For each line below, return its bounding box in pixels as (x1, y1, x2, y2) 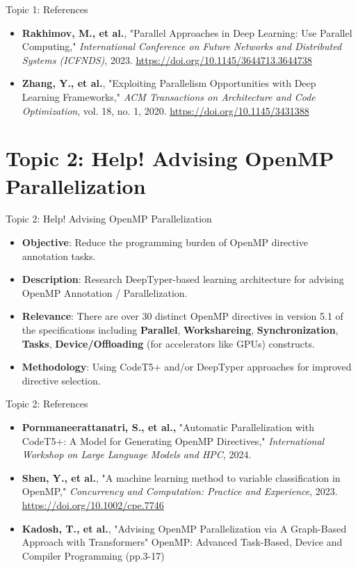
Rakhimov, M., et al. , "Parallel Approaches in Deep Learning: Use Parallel (22, 25, 352, 40)
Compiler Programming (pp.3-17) (22, 548, 165, 562)
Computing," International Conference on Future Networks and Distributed (22, 39, 342, 54)
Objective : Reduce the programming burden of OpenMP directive (22, 235, 308, 250)
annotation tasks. (22, 248, 96, 263)
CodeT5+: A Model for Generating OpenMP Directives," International (22, 433, 325, 448)
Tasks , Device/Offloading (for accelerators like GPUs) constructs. (22, 336, 315, 350)
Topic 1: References (6, 2, 88, 16)
